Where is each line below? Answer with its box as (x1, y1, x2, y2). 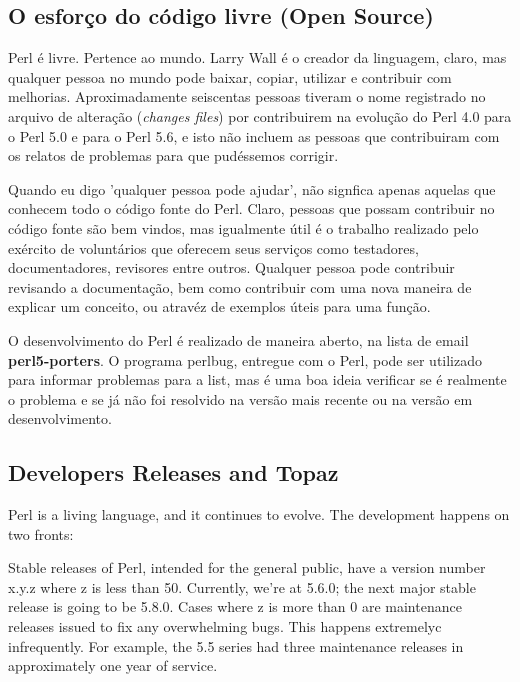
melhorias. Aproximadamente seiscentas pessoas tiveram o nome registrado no (8, 86, 486, 107)
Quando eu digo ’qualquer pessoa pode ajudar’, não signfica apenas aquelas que (8, 178, 496, 199)
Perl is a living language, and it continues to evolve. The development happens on (8, 504, 510, 525)
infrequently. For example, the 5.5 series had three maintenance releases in (8, 635, 464, 656)
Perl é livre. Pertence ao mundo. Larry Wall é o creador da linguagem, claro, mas (8, 47, 507, 68)
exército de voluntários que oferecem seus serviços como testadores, (8, 237, 419, 258)
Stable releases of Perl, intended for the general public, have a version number (8, 557, 486, 578)
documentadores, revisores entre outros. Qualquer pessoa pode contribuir (8, 257, 455, 278)
